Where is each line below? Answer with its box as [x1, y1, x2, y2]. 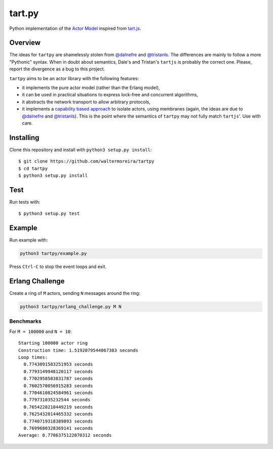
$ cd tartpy [18, 165, 48, 171]
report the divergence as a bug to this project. [9, 66, 105, 72]
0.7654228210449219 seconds [23, 404, 94, 410]
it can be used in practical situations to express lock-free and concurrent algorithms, [22, 92, 198, 98]
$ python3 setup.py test [18, 211, 80, 216]
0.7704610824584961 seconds [23, 390, 94, 395]
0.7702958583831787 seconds [23, 376, 94, 382]
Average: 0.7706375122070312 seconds [18, 432, 112, 438]
